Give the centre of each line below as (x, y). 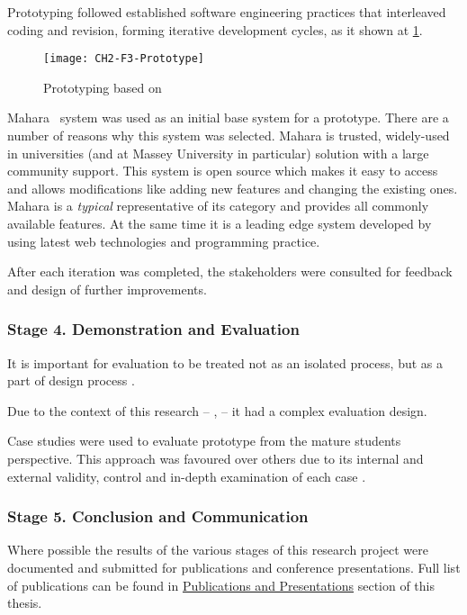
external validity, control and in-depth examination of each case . (187, 476)
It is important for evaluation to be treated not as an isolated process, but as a (225, 362)
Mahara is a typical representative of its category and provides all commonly (218, 206)
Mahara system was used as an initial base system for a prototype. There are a (228, 118)
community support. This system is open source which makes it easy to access (223, 171)
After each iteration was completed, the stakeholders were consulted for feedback (230, 271)
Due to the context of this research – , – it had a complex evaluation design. (217, 410)
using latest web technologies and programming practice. (164, 241)
